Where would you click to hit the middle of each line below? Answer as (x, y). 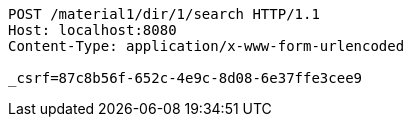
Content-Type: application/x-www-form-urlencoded (206, 46)
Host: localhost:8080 (92, 30)
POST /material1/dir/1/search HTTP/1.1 (164, 14)
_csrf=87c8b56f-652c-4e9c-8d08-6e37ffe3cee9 (185, 78)
